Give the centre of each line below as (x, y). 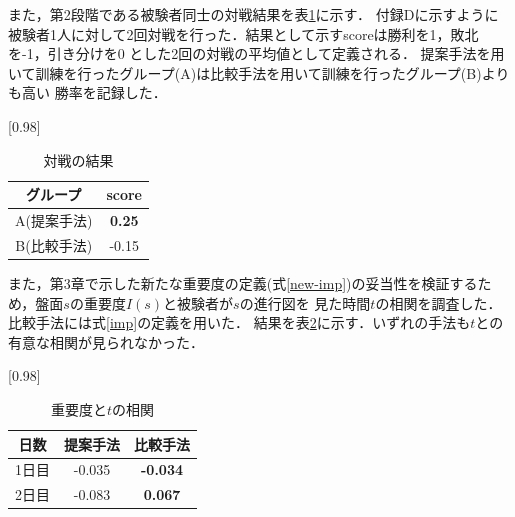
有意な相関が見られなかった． (106, 341)
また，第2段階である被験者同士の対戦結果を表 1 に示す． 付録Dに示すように (253, 14)
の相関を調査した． (438, 302)
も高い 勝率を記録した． (87, 92)
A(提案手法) (54, 220)
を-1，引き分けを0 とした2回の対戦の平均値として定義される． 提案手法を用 (256, 53)
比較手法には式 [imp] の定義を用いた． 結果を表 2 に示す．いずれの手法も (239, 322)
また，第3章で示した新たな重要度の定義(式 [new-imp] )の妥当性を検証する (243, 282)
